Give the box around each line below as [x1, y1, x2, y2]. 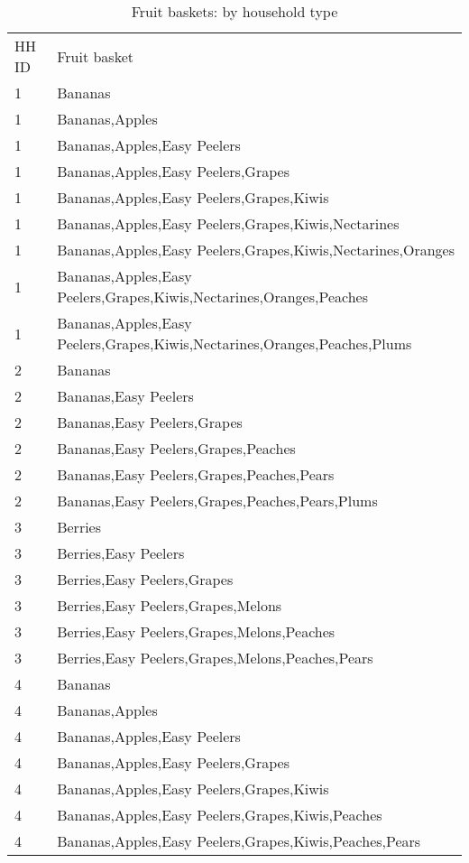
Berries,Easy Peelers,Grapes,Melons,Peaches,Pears [57, 647, 373, 668]
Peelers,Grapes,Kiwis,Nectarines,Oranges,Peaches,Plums [57, 333, 412, 354]
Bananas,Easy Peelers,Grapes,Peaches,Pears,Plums [57, 490, 378, 511]
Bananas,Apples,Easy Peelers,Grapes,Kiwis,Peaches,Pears [57, 831, 421, 851]
